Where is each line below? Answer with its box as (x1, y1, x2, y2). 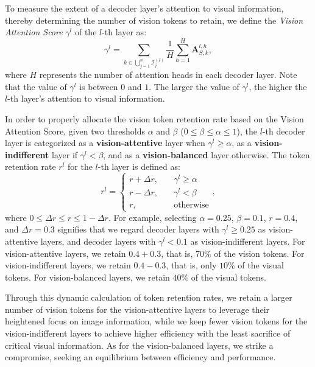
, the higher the (249, 80, 307, 93)
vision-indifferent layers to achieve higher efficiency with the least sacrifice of (5, 327, 291, 340)
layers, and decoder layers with (40, 234, 156, 247)
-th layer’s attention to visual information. (7, 92, 165, 105)
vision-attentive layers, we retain (5, 246, 126, 259)
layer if (52, 148, 78, 161)
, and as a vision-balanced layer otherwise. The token (103, 148, 310, 161)
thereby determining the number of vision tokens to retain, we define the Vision (5, 13, 303, 26)
